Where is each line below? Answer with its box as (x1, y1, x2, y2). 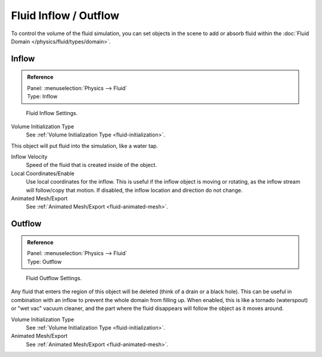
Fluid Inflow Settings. (26, 109, 78, 116)
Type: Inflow (27, 93, 58, 100)
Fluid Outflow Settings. (26, 275, 82, 281)
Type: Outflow (27, 258, 62, 265)
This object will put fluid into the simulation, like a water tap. (11, 142, 158, 149)
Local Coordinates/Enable (11, 170, 75, 177)
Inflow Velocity (11, 153, 48, 160)
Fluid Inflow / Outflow (11, 9, 119, 22)
